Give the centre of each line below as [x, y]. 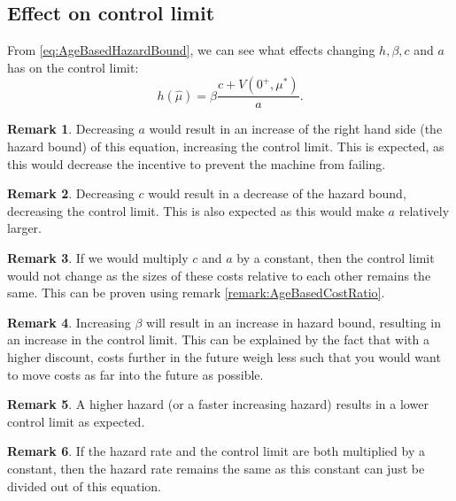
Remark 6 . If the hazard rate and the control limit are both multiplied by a [216, 451]
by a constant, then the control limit [336, 257]
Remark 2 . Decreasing [71, 193]
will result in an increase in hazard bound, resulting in [294, 322]
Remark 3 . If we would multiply [98, 257]
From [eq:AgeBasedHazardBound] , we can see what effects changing [191, 50]
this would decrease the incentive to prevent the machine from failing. [197, 163]
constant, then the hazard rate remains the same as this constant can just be [216, 468]
